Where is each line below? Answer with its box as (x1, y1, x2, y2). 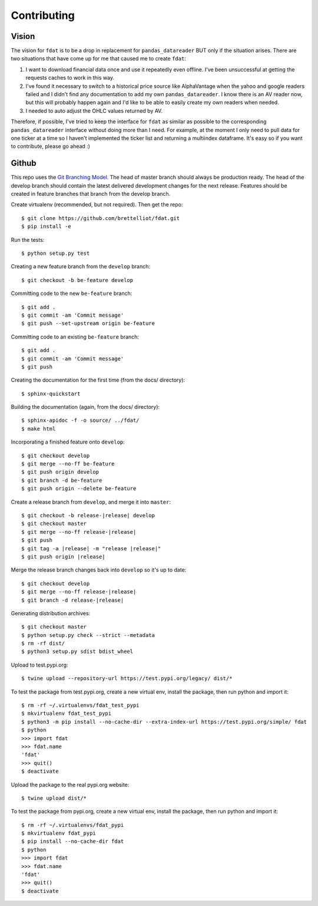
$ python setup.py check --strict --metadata (21, 632, 155, 638)
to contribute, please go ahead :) (11, 143, 91, 150)
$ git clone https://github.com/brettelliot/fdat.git (21, 215, 180, 221)
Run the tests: (11, 236, 45, 243)
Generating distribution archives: (11, 609, 91, 616)
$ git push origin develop (21, 469, 100, 475)
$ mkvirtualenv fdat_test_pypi (21, 710, 112, 717)
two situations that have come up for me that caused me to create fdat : (11, 55, 187, 62)
